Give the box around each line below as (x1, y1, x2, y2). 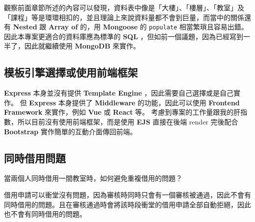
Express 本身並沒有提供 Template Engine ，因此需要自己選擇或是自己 (4, 88, 234, 98)
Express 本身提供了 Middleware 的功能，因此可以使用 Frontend (29, 97, 240, 107)
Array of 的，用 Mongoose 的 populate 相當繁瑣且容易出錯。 (48, 22, 248, 32)
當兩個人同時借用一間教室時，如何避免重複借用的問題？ (4, 173, 182, 183)
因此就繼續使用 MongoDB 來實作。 (24, 41, 140, 51)
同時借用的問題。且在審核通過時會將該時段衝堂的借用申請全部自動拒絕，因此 (4, 199, 251, 209)
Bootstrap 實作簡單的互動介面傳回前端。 (4, 126, 137, 136)
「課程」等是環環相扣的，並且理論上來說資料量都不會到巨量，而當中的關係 (4, 12, 244, 22)
